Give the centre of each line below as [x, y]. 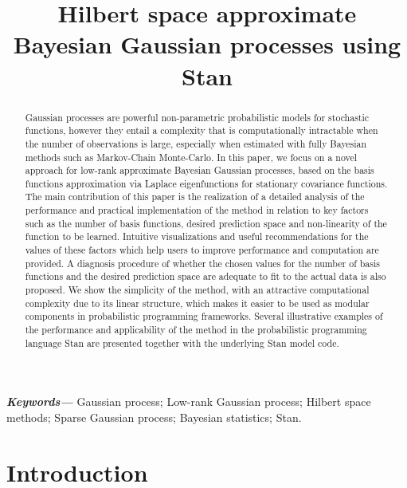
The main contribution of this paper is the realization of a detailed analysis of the [195, 197]
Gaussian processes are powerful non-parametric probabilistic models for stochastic [197, 117]
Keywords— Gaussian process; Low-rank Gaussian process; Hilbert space [189, 401]
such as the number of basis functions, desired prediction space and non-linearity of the [206, 223]
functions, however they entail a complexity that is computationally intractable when [202, 130]
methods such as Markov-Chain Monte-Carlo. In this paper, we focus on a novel [191, 157]
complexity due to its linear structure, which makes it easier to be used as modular [197, 303]
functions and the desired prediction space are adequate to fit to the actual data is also [205, 276]
